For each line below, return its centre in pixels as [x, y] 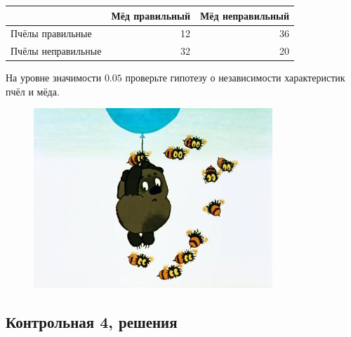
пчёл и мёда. [33, 91]
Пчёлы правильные [51, 33]
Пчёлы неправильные [56, 51]
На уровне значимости [54, 78]
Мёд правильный [151, 15]
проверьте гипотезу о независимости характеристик [235, 78]
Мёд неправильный [245, 15]
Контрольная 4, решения [92, 321]
